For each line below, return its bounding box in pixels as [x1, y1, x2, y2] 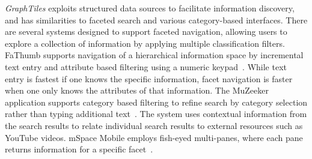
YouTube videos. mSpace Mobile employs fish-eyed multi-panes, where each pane [5, 131, 303, 143]
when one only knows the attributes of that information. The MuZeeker [5, 84, 269, 97]
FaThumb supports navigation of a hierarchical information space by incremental [5, 49, 304, 61]
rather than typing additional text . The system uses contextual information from [5, 107, 307, 120]
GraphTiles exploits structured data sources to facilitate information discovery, [5, 2, 295, 14]
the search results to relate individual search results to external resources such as [5, 119, 303, 131]
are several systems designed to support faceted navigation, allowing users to [5, 25, 287, 38]
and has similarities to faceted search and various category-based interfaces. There [5, 13, 308, 26]
